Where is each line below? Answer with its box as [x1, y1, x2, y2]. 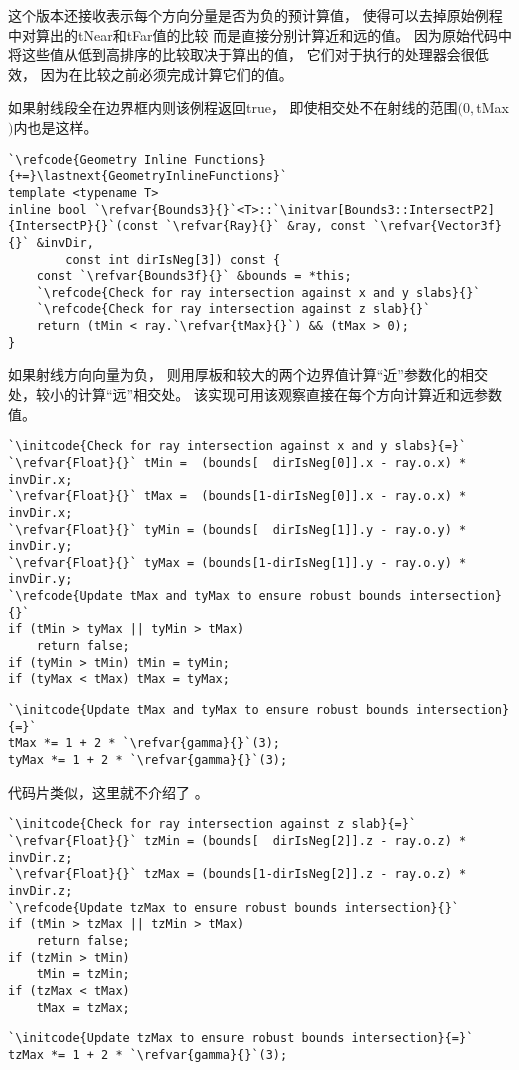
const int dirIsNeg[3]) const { [65, 252, 281, 267]
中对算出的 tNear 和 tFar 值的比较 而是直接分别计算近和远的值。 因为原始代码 [8, 24, 498, 45]
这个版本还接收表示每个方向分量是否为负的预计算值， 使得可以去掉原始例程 [8, 5, 503, 25]
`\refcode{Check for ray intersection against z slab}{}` [36, 302, 431, 317]
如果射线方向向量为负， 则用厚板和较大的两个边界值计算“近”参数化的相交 [8, 364, 488, 385]
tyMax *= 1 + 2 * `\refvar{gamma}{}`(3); [8, 753, 288, 768]
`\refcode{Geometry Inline [8, 152, 187, 167]
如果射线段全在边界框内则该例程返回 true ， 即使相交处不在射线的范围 [8, 97, 458, 118]
